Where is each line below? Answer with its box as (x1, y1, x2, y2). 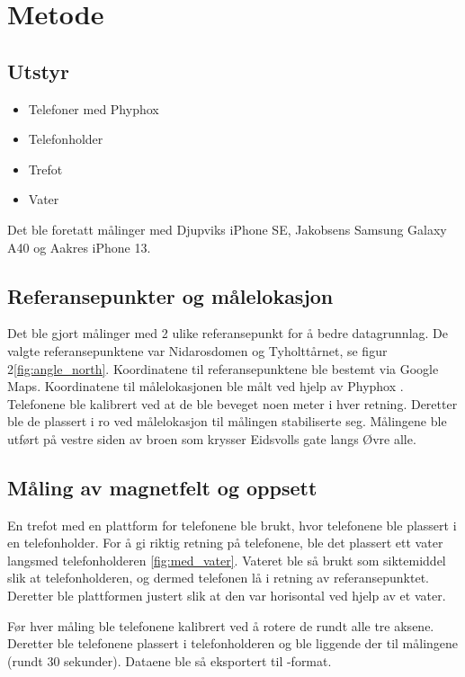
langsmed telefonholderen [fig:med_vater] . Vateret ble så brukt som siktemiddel (7, 550, 446, 569)
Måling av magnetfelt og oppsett (7, 473, 317, 501)
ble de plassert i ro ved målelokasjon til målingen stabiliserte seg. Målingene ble (7, 412, 447, 431)
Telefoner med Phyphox (28, 99, 159, 118)
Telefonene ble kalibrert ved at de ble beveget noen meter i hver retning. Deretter (7, 394, 458, 413)
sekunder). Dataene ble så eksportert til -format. (64, 651, 332, 670)
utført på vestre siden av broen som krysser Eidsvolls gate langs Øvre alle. (7, 429, 416, 448)
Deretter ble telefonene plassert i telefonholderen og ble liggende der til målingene (7, 634, 459, 653)
